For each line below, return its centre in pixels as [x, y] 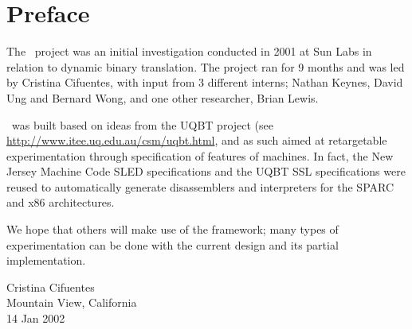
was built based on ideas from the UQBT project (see [142, 124]
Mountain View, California [72, 302]
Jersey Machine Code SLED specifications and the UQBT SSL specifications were [206, 171]
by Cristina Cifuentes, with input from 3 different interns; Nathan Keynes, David [205, 82]
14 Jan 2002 [36, 318]
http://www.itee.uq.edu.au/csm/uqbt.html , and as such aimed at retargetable [197, 140]
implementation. [46, 260]
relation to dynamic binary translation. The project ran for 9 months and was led [206, 66]
